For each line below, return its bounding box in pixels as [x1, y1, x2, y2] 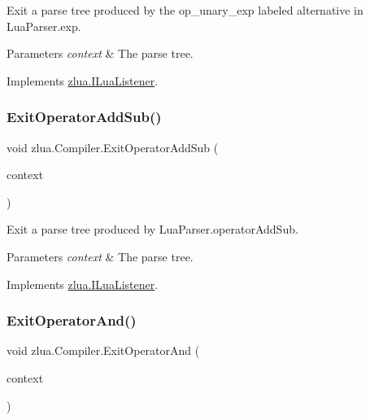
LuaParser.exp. [7, 17, 81, 34]
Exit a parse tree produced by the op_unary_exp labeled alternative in [7, 2, 363, 18]
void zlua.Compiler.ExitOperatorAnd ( [7, 342, 200, 359]
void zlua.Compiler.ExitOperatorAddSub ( [7, 138, 219, 155]
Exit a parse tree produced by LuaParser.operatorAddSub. [7, 221, 298, 238]
